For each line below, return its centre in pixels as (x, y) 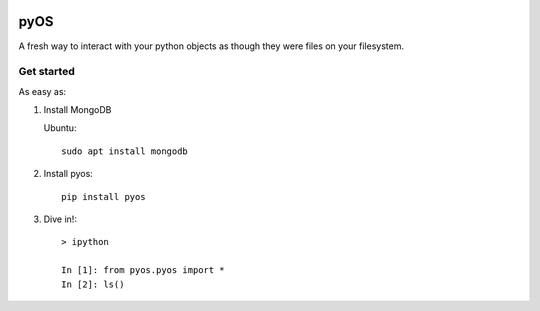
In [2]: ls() (93, 284)
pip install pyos (103, 196)
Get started (46, 72)
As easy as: (42, 91)
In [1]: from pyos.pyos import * (143, 270)
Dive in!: (60, 219)
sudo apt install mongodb (125, 151)
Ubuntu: (60, 128)
